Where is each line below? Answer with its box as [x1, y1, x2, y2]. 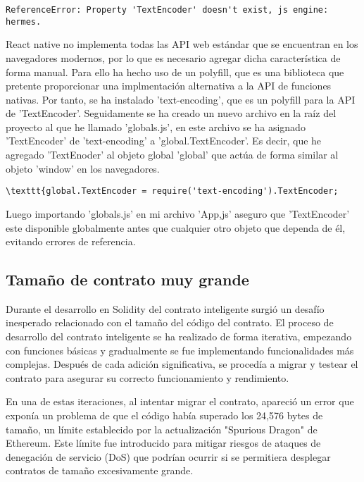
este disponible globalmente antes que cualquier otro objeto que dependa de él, [6, 220, 346, 235]
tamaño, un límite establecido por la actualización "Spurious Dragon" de [6, 421, 318, 436]
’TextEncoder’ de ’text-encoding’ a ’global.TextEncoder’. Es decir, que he [6, 133, 322, 148]
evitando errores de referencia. [6, 234, 136, 249]
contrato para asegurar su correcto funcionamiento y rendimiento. [6, 370, 289, 385]
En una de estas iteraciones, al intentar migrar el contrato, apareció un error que [6, 394, 354, 409]
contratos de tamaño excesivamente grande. [6, 463, 194, 478]
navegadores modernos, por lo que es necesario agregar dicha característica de [6, 50, 341, 65]
